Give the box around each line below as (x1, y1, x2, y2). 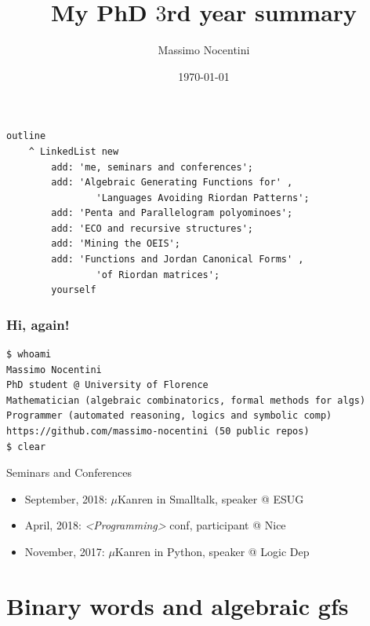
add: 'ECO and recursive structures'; (51, 222, 253, 234)
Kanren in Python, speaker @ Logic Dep (114, 544, 310, 559)
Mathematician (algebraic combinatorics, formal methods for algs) (6, 394, 366, 406)
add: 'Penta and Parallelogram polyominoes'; (51, 207, 293, 219)
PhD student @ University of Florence (6, 379, 209, 391)
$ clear (6, 441, 46, 452)
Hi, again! (6, 314, 70, 334)
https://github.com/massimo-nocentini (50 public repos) (6, 426, 310, 437)
